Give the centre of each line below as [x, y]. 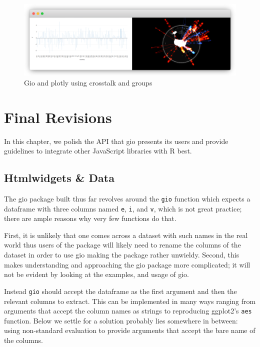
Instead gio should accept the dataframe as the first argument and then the [120, 291]
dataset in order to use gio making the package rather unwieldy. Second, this [122, 255]
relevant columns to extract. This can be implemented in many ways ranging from [130, 301]
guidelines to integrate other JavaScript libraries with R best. [98, 151]
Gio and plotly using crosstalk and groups [88, 82]
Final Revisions [58, 117]
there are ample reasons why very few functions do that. [90, 218]
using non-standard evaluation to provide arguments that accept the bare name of [130, 330]
